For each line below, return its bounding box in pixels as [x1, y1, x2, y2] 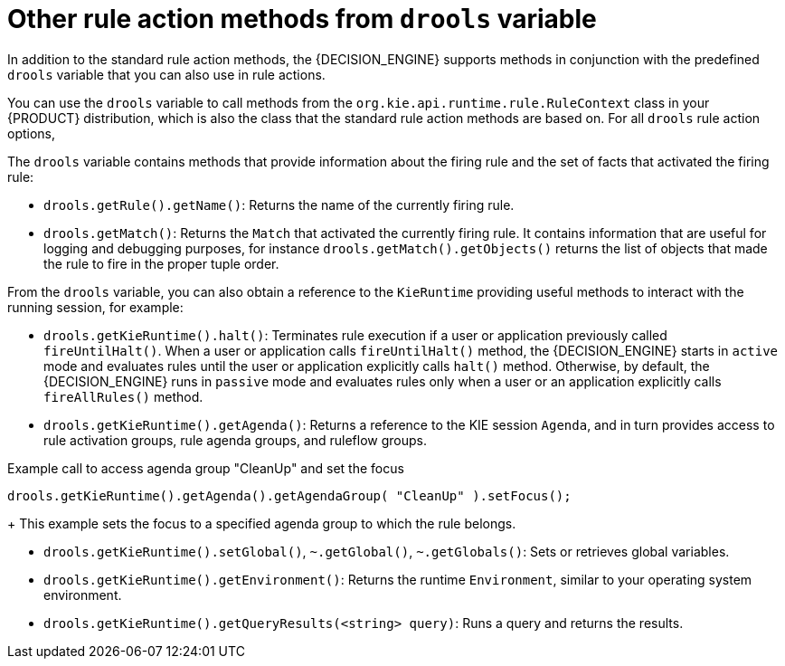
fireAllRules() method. [43, 388, 203, 404]
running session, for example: [7, 299, 184, 315]
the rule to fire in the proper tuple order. [43, 255, 279, 271]
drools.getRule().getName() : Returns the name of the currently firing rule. [43, 196, 515, 213]
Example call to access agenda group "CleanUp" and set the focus [7, 460, 404, 476]
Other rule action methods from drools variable [7, 4, 597, 34]
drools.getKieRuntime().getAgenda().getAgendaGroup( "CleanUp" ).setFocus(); [7, 488, 572, 503]
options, [7, 125, 56, 141]
